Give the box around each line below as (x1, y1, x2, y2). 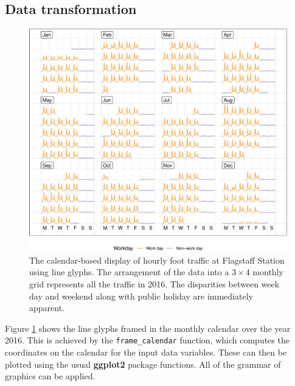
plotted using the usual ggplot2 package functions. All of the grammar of (5, 357, 281, 370)
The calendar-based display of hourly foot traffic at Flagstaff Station (29, 253, 285, 266)
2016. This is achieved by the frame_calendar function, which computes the (5, 334, 290, 346)
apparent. (29, 301, 65, 314)
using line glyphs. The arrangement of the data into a (29, 265, 229, 278)
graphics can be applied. (5, 370, 95, 382)
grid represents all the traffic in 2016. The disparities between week (29, 278, 280, 290)
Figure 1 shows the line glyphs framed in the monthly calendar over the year (5, 321, 291, 334)
